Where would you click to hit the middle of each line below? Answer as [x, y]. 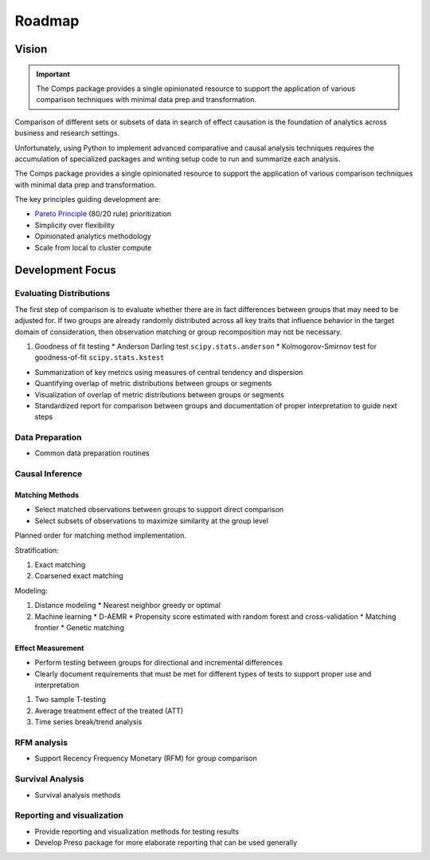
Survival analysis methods [78, 795]
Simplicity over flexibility [75, 225]
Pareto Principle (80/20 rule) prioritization [103, 214]
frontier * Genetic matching [80, 627]
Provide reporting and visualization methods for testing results [137, 831]
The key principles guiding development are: [88, 199]
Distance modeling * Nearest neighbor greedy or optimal [127, 606]
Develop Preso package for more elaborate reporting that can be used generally [166, 842]
